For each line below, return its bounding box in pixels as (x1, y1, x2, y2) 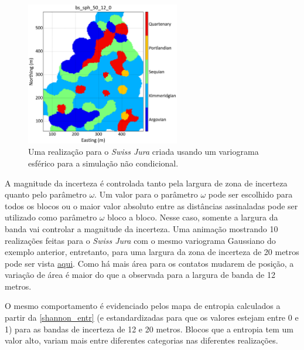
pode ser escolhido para (208, 188, 293, 201)
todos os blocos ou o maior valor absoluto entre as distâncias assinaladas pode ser (5, 199, 298, 212)
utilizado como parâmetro (5, 211, 97, 223)
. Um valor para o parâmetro (94, 188, 198, 201)
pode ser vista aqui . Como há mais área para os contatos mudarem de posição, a (5, 257, 294, 269)
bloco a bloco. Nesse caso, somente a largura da (107, 211, 278, 223)
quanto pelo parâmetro (5, 188, 87, 201)
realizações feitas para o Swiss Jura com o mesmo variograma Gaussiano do (5, 234, 276, 246)
